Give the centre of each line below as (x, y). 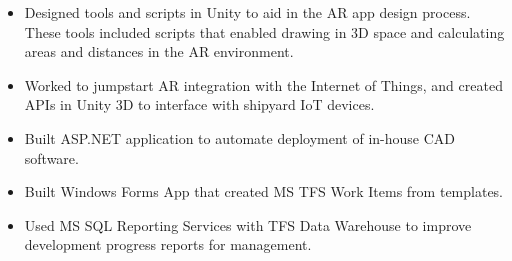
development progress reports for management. (168, 244)
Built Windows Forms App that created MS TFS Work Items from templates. (264, 191)
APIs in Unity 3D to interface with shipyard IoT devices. (199, 104)
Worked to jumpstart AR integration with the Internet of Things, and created (263, 84)
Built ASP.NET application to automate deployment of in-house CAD (240, 137)
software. (51, 157)
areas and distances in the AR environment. (159, 51)
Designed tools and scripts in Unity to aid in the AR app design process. (247, 12)
